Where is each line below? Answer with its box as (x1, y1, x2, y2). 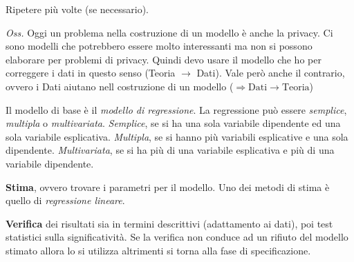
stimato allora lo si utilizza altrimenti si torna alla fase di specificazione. (6, 243, 311, 257)
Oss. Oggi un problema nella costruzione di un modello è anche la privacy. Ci (6, 25, 333, 39)
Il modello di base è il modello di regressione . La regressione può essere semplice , (6, 102, 347, 117)
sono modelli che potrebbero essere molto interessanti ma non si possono (6, 39, 313, 53)
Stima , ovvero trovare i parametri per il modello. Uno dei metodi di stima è (6, 179, 330, 194)
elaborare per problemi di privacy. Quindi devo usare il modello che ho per (6, 52, 322, 66)
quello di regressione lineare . (6, 193, 125, 208)
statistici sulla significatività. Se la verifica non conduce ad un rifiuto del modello (6, 230, 348, 244)
